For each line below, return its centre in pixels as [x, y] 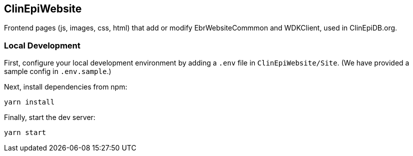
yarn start [25, 133]
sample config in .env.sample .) [58, 71]
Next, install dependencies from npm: [66, 87]
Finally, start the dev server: [50, 117]
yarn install [29, 102]
